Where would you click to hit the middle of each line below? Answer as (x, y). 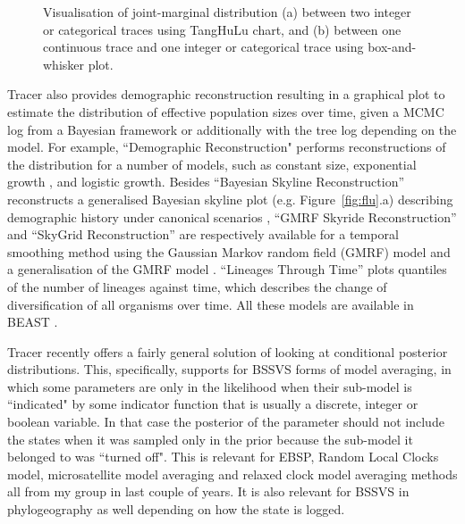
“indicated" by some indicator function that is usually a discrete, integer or (213, 404)
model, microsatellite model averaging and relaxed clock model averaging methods (232, 474)
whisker (64, 64)
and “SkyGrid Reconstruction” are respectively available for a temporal (203, 234)
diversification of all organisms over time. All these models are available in (211, 304)
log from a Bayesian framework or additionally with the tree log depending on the (232, 129)
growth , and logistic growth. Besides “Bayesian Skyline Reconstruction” (206, 182)
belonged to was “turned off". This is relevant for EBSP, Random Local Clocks (223, 457)
